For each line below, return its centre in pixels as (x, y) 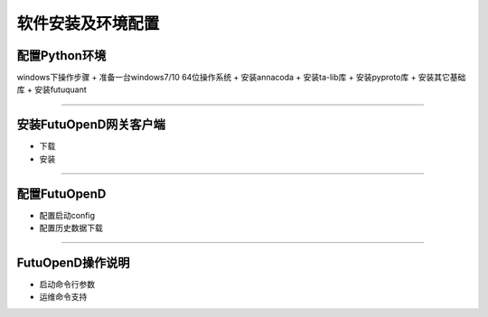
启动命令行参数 (67, 284)
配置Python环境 (61, 56)
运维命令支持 (63, 297)
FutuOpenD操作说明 (73, 262)
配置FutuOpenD (61, 194)
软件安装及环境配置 (88, 23)
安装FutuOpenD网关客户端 (91, 125)
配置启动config (67, 215)
